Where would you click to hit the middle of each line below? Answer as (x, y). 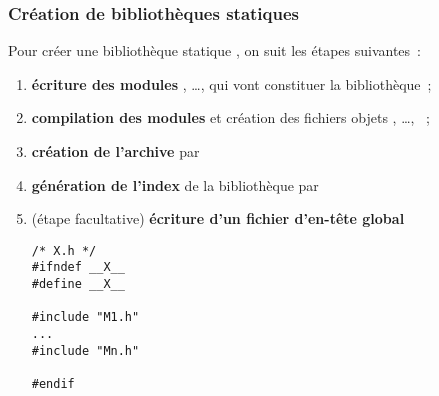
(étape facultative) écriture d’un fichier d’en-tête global (218, 218)
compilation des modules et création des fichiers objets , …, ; (230, 117)
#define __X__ (78, 284)
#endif (53, 384)
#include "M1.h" (85, 317)
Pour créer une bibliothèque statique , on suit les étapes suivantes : (214, 50)
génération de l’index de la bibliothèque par (175, 184)
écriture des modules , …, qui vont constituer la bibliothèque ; (231, 83)
